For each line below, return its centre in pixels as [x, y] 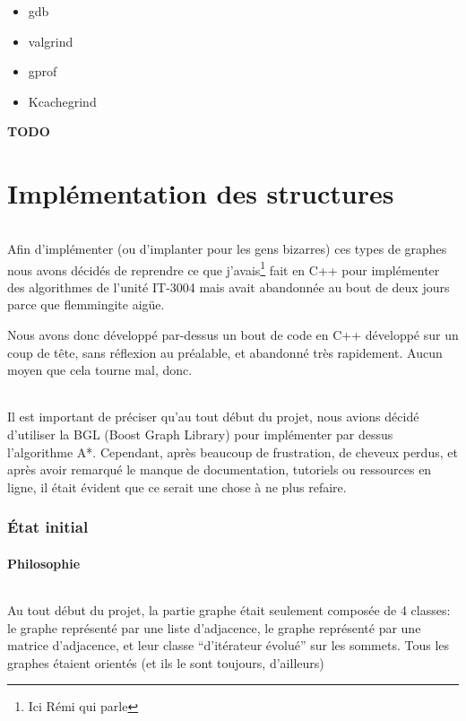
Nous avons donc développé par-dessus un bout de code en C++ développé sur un [233, 334]
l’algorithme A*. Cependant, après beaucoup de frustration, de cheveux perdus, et [233, 452]
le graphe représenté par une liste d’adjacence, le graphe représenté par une [214, 627]
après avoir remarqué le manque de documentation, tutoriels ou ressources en [220, 469]
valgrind [51, 41]
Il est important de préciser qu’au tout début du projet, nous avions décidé [213, 417]
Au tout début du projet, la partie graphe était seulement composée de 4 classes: [229, 609]
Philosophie [44, 563]
